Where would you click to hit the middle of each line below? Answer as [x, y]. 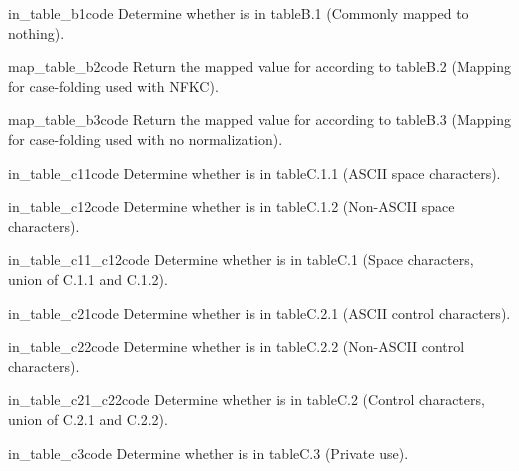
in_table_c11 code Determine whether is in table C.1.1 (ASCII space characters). [254, 172]
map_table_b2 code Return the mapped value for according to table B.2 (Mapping [260, 66]
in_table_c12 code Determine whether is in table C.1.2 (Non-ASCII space [231, 206]
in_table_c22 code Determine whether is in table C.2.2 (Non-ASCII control [236, 346]
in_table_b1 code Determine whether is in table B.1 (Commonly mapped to [238, 13]
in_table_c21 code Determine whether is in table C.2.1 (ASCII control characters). [259, 312]
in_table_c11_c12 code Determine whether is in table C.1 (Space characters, [241, 259]
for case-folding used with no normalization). [145, 138]
